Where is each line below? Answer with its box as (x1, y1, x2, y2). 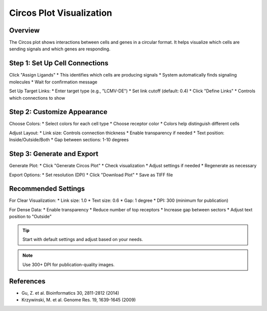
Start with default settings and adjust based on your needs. (22, 236, 143, 242)
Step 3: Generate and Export (9, 150, 98, 158)
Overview (9, 26, 40, 35)
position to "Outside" (9, 214, 52, 220)
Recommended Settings (9, 185, 85, 193)
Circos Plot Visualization (9, 7, 112, 18)
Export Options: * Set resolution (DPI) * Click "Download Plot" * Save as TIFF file (9, 172, 173, 178)
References (9, 277, 45, 285)
